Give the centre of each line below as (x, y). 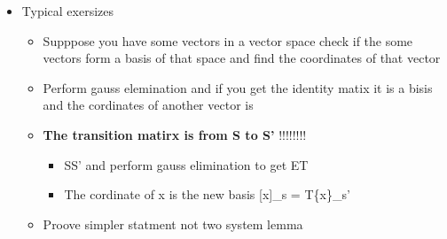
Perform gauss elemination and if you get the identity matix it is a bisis (238, 87)
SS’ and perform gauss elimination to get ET (186, 164)
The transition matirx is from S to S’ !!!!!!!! (175, 134)
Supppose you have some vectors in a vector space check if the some (228, 40)
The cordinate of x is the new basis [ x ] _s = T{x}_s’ (207, 194)
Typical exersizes (68, 11)
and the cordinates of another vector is (148, 105)
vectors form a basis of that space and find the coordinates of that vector (242, 58)
